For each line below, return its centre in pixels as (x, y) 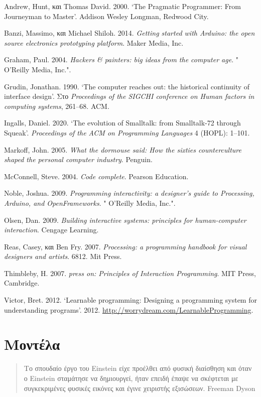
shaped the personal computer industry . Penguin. (78, 159)
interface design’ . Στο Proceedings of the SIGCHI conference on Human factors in (129, 96)
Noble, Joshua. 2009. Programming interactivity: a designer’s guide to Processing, (129, 193)
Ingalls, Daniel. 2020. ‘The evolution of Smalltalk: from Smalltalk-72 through (122, 123)
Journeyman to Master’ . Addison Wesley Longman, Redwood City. (106, 16)
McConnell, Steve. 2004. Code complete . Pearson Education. (96, 176)
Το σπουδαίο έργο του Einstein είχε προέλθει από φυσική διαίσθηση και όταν (138, 368)
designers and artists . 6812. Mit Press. (63, 256)
